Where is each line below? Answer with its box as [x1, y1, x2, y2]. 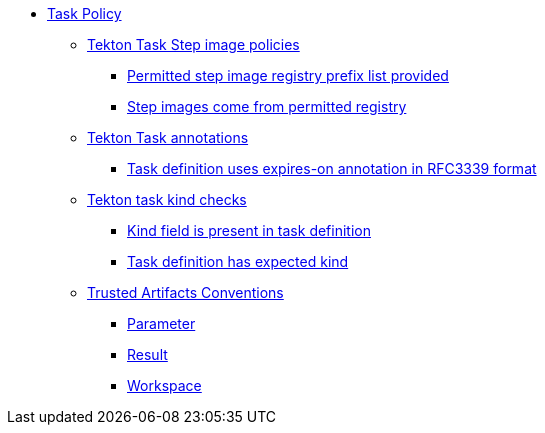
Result [127, 346, 168, 363]
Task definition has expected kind [127, 253, 349, 270]
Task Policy [47, 5, 122, 22]
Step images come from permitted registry [127, 98, 407, 115]
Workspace [127, 377, 202, 394]
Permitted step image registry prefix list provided [127, 67, 449, 84]
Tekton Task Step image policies [87, 36, 300, 53]
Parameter [127, 315, 196, 332]
